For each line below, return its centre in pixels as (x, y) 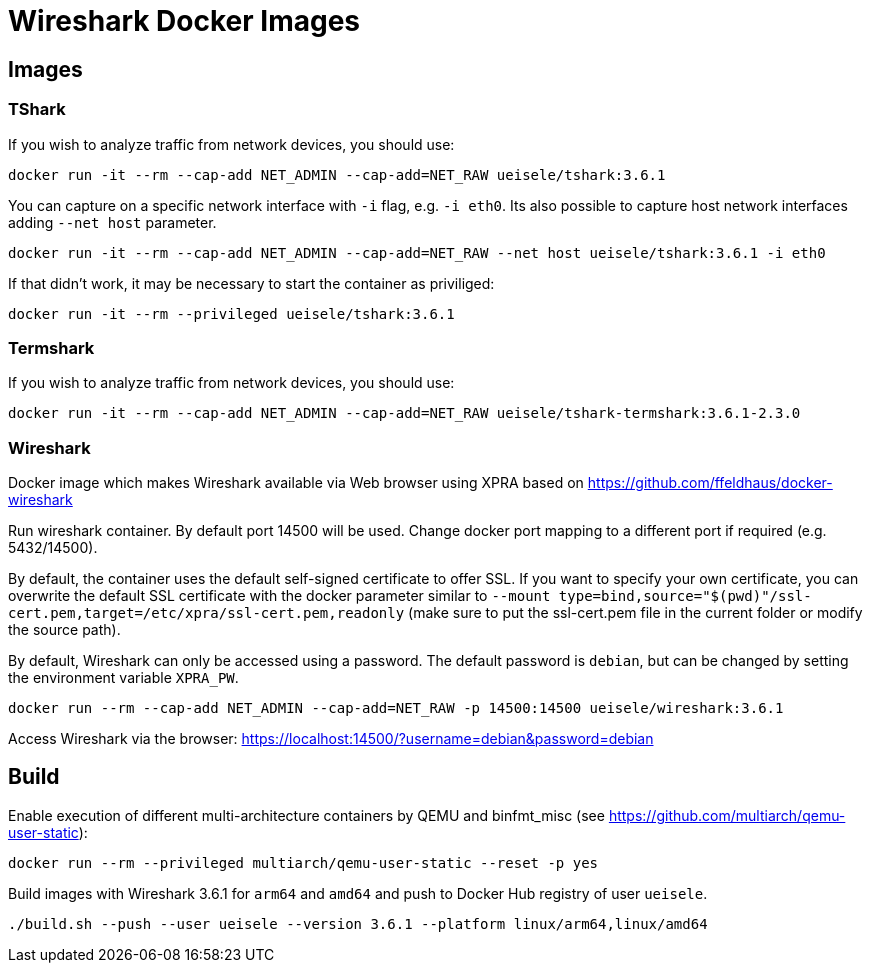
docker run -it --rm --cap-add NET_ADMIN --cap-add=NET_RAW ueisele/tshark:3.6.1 (337, 174)
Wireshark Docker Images (184, 21)
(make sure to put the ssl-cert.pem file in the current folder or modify (635, 613)
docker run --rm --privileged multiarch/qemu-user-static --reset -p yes (303, 862)
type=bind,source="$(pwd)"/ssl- (685, 596)
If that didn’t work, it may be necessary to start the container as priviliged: (251, 283)
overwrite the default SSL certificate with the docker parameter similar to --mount (279, 596)
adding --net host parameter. (112, 222)
